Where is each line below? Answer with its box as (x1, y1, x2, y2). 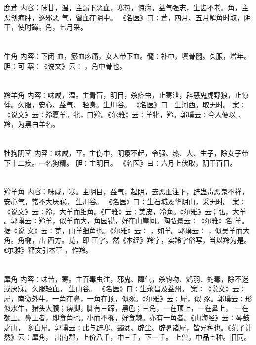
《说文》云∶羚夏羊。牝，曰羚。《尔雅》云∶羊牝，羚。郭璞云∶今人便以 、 (4, 109, 245, 119)
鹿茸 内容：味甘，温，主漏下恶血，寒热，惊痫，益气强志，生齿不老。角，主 (4, 2, 249, 13)
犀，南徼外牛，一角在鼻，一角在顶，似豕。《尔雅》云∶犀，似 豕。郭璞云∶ (4, 293, 245, 303)
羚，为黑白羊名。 (4, 119, 59, 129)
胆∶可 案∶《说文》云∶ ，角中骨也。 (4, 60, 127, 71)
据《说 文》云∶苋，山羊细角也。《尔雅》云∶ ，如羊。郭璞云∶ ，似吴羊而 (4, 225, 243, 235)
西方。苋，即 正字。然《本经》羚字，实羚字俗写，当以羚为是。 (47, 235, 251, 245)
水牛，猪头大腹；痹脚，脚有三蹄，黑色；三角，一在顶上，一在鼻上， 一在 (10, 302, 249, 313)
